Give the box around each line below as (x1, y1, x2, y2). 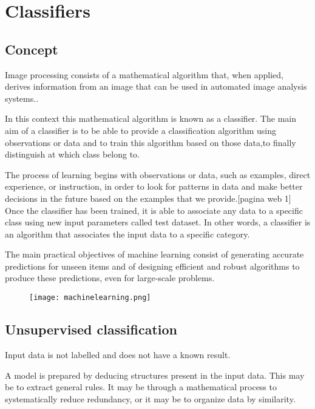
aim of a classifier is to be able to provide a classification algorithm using (5, 124, 277, 136)
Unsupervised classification (5, 320, 177, 339)
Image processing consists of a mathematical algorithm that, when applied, (5, 68, 283, 81)
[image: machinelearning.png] (29, 293, 151, 302)
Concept (5, 39, 58, 58)
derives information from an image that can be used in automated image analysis (5, 80, 307, 93)
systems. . (5, 91, 39, 104)
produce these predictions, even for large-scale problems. (5, 271, 215, 284)
